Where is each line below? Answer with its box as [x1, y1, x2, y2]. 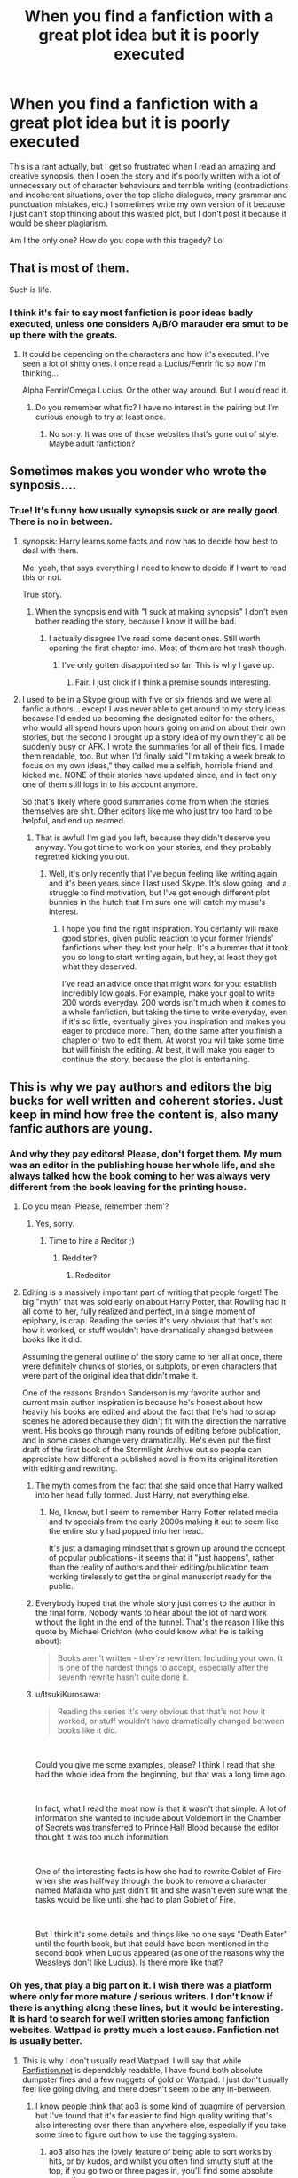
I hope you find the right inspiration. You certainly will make [61, 923, 279, 934]
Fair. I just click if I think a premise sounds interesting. [74, 677, 271, 688]
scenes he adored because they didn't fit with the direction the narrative [21, 1416, 286, 1427]
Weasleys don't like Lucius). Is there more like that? [35, 1957, 223, 1968]
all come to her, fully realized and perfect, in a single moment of [21, 1306, 255, 1316]
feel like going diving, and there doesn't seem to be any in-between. [21, 2083, 272, 2094]
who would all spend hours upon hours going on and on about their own [21, 722, 286, 733]
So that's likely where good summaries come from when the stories [21, 796, 269, 807]
